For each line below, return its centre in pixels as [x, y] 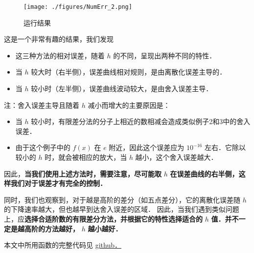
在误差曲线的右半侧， [204, 173]
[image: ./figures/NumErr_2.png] [78, 7]
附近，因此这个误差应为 [147, 147]
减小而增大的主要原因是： [129, 105]
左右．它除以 [225, 147]
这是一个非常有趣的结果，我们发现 [59, 39]
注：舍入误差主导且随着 [42, 105]
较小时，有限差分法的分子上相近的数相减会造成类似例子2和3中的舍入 [141, 121]
